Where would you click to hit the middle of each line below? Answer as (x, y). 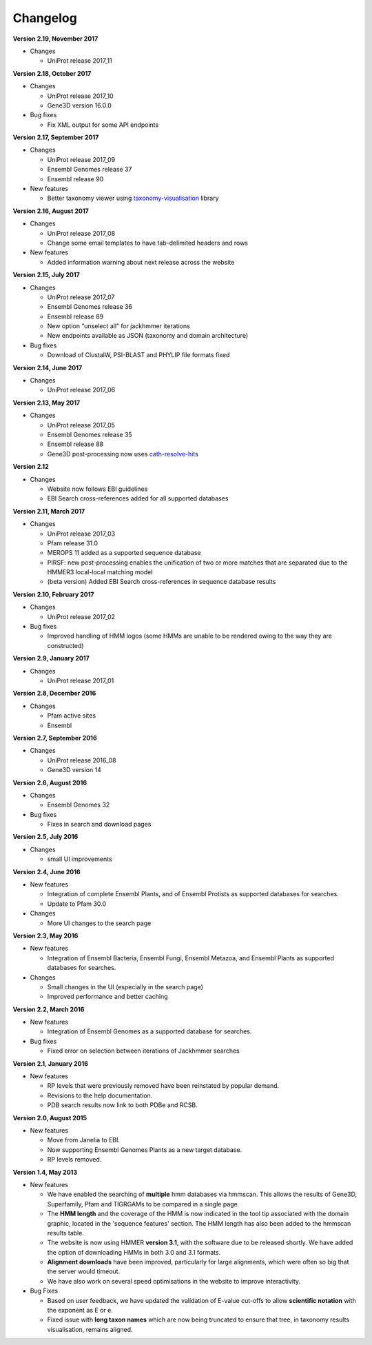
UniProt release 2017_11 (80, 61)
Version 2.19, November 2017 (55, 39)
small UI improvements (80, 859)
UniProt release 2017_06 (81, 390)
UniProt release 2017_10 (80, 96)
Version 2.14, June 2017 (48, 367)
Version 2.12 (31, 467)
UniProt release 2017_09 (81, 159)
